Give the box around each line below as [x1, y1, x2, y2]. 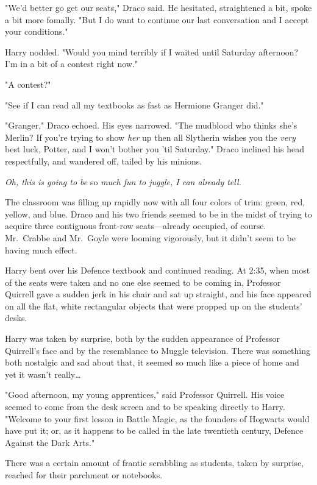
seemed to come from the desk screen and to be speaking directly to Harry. [5, 400, 285, 413]
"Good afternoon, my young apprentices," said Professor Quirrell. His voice [5, 388, 285, 401]
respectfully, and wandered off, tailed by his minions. [5, 154, 202, 167]
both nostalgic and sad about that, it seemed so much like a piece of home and [5, 356, 299, 369]
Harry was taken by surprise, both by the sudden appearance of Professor [5, 332, 280, 345]
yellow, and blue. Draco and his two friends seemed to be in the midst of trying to [5, 207, 312, 220]
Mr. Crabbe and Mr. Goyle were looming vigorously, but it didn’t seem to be [5, 231, 296, 244]
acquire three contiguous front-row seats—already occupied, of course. [5, 219, 266, 232]
